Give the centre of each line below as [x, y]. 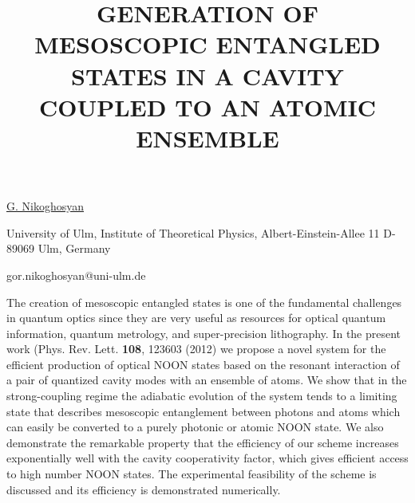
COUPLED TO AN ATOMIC [207, 106]
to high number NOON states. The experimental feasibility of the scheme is [192, 474]
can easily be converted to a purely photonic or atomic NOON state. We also [195, 427]
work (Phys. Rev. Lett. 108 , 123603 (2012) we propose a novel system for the [196, 349]
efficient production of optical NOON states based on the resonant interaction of [203, 364]
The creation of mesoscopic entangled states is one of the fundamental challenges [204, 302]
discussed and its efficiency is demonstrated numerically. [144, 489]
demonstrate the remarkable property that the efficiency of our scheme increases [203, 442]
